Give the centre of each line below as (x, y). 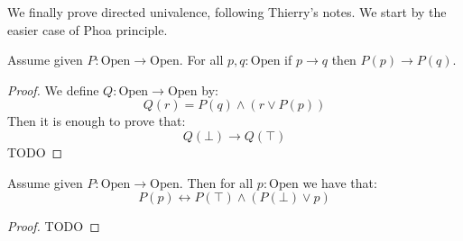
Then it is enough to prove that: (97, 121)
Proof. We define (53, 89)
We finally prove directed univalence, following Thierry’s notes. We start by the (227, 12)
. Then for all (216, 182)
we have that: (340, 182)
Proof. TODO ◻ (54, 226)
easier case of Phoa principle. (88, 29)
